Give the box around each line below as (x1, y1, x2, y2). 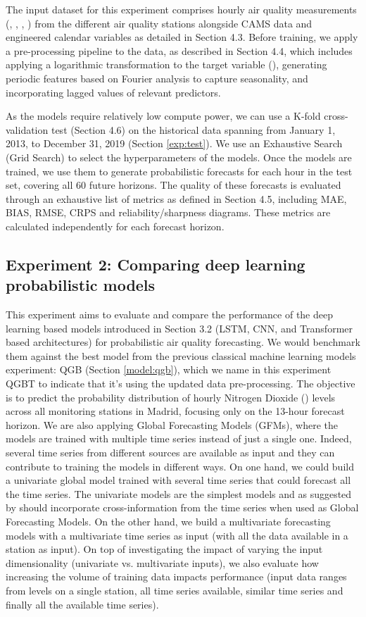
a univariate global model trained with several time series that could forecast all (6, 473, 351, 487)
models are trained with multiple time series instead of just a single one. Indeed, (6, 431, 352, 446)
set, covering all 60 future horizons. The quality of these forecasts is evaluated (6, 177, 341, 192)
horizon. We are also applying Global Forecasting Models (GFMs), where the (6, 417, 339, 432)
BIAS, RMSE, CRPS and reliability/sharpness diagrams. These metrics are (6, 205, 331, 220)
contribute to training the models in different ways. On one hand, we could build (6, 459, 354, 473)
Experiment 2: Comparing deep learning (6, 253, 305, 275)
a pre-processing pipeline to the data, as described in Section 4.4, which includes (6, 43, 353, 58)
